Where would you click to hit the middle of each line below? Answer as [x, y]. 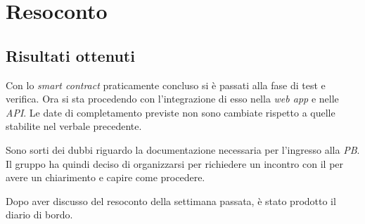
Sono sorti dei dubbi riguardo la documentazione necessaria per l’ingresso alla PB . [183, 149]
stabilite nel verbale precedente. [74, 126]
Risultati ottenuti [70, 55]
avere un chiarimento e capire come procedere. [105, 177]
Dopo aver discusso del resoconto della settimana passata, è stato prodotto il [171, 200]
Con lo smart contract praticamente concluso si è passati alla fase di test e [166, 85]
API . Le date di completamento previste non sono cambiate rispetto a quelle [171, 112]
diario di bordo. [39, 215]
